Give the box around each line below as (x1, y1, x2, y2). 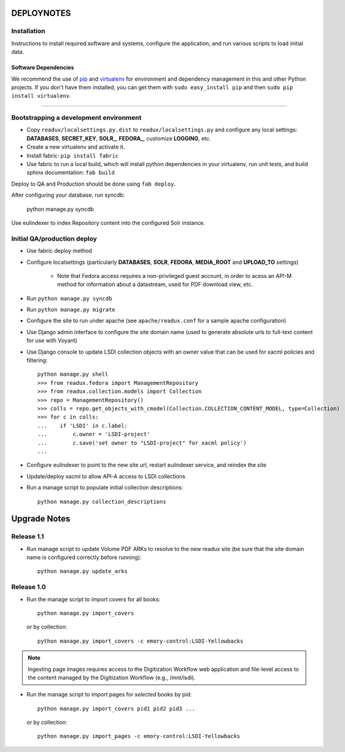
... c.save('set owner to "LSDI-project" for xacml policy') (37, 439, 247, 446)
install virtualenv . (11, 92, 71, 100)
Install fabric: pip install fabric (26, 151, 119, 159)
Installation (11, 27, 46, 35)
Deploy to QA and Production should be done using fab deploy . (11, 180, 176, 188)
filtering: (26, 357, 48, 364)
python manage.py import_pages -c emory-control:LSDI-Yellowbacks (37, 733, 241, 740)
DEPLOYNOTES (11, 8, 71, 18)
